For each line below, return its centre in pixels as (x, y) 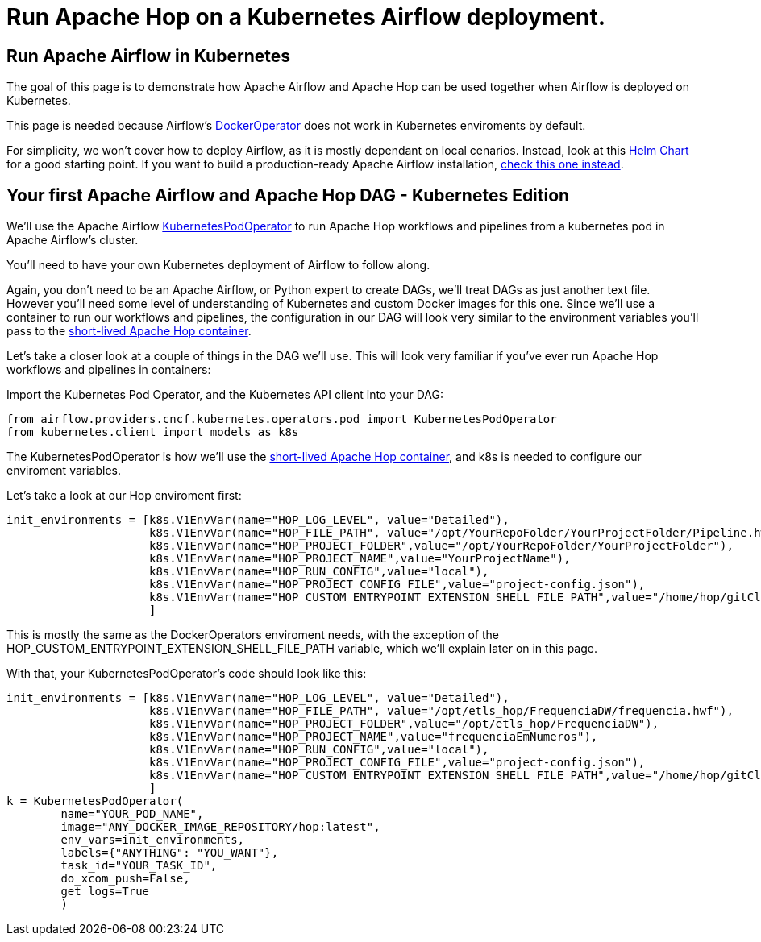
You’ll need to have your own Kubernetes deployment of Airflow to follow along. (218, 265)
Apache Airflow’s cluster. (73, 240)
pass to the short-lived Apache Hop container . (129, 331)
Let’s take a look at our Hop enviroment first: (124, 496)
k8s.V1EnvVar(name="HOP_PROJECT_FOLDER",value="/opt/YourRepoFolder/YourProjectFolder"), (441, 546)
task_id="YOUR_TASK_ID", (139, 866)
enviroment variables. (64, 471)
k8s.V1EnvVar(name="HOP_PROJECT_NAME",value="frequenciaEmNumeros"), (374, 737)
